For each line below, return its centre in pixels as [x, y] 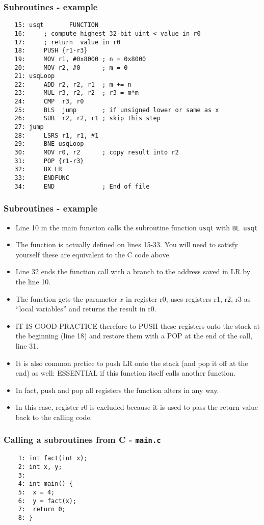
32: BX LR [38, 169]
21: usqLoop [35, 76]
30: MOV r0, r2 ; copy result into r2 [97, 153]
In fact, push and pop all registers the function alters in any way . [117, 390]
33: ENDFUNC [42, 178]
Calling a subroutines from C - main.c [82, 440]
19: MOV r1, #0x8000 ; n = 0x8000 [80, 59]
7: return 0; [42, 509]
